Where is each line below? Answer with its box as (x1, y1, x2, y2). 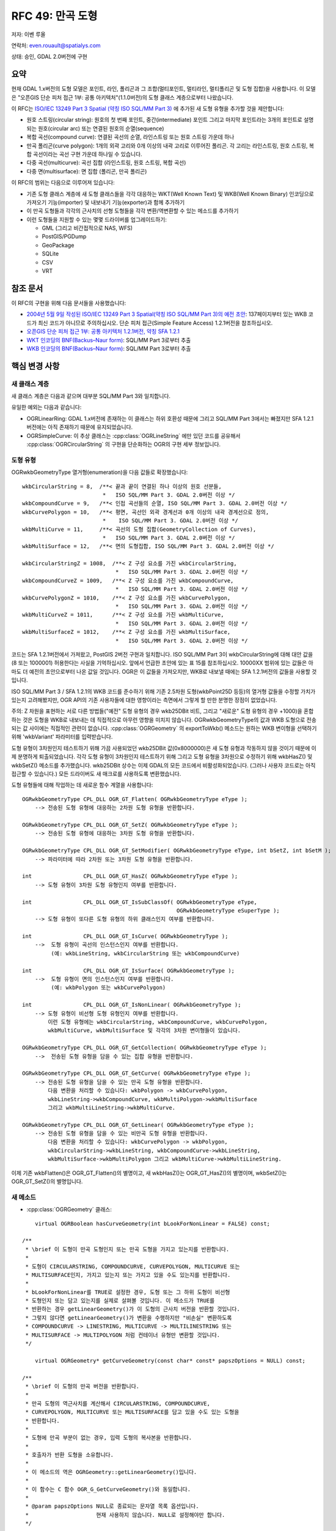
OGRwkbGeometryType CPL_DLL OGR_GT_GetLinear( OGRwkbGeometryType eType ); (22, 1121, 254, 1128)
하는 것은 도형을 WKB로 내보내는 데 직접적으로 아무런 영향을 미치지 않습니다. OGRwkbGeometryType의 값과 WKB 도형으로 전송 (11, 716, 317, 723)
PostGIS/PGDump (42, 233, 87, 240)
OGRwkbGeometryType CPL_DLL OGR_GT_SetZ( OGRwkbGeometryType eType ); (22, 821, 238, 828)
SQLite (42, 250, 59, 257)
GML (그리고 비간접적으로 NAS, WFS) (42, 224, 133, 232)
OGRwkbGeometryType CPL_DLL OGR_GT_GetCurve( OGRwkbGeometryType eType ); (22, 1070, 251, 1077)
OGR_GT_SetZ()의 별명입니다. (11, 1178, 83, 1185)
